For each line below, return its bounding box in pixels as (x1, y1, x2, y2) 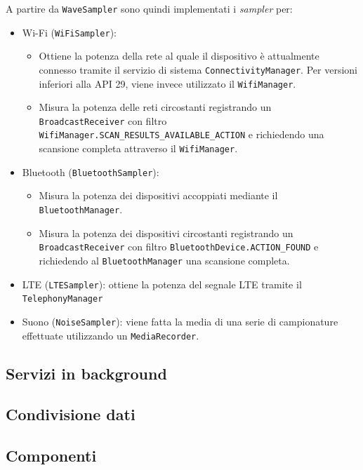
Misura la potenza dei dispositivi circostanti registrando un (39, 225, 293, 240)
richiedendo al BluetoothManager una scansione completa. (39, 253, 290, 267)
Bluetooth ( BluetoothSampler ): (22, 164, 159, 179)
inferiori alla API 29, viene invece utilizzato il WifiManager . (39, 76, 296, 90)
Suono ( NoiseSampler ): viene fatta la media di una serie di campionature (22, 314, 338, 328)
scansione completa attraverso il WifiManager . (39, 141, 238, 156)
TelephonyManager (22, 294, 103, 304)
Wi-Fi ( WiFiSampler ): (22, 25, 117, 39)
